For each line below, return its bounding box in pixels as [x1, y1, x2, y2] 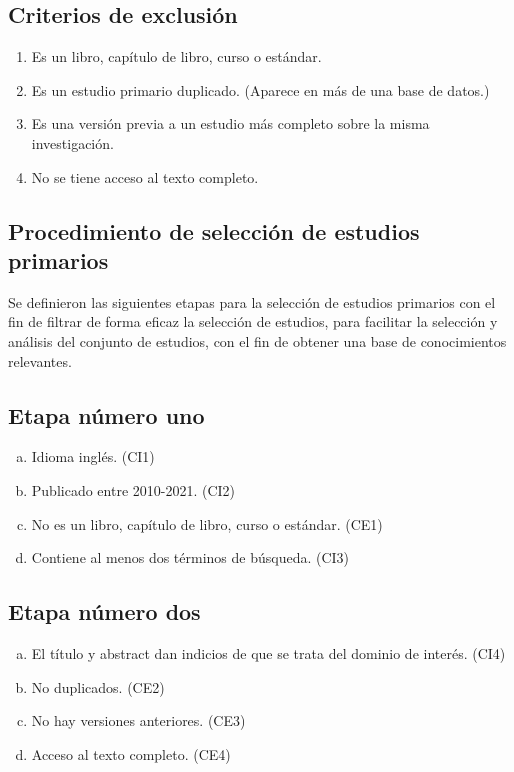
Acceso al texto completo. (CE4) [31, 743, 231, 764]
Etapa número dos [8, 596, 201, 627]
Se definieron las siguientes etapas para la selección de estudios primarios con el [8, 291, 496, 312]
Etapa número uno [8, 399, 205, 430]
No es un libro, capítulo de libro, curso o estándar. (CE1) [31, 513, 383, 534]
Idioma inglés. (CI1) [31, 446, 155, 467]
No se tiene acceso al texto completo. [31, 166, 259, 187]
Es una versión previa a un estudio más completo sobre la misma [31, 113, 430, 134]
